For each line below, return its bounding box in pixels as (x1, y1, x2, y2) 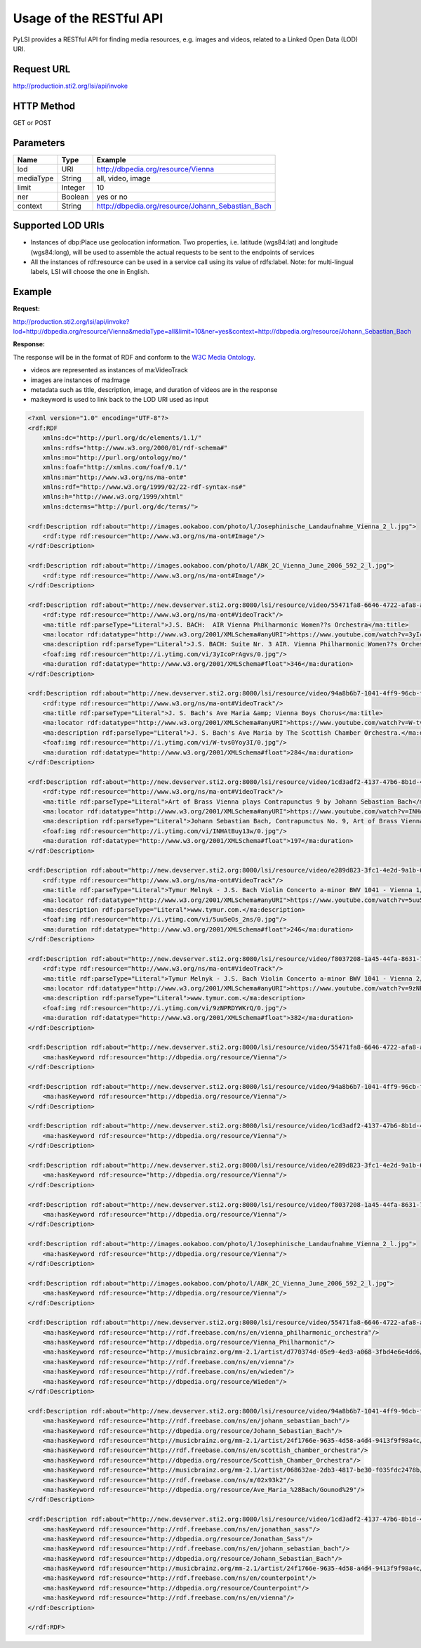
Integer (61, 183, 86, 192)
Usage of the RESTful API (13, 11, 163, 26)
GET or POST (13, 118, 52, 126)
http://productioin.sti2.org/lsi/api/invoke (13, 81, 128, 90)
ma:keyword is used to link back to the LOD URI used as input (30, 395, 208, 404)
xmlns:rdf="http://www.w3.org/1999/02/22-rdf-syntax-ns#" (42, 483, 246, 491)
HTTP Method (13, 100, 76, 112)
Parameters (13, 137, 65, 149)
